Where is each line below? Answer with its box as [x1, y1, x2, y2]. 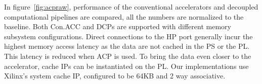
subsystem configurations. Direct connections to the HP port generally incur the [4, 31, 253, 41]
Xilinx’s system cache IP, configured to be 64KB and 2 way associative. [4, 70, 226, 81]
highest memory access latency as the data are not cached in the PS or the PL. [4, 41, 250, 51]
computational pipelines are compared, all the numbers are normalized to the [4, 11, 244, 22]
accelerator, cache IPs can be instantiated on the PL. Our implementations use [4, 60, 249, 71]
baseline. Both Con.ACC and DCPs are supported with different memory [4, 21, 231, 32]
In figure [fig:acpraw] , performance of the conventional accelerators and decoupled [4, 2, 258, 12]
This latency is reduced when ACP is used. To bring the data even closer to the [4, 50, 251, 61]
